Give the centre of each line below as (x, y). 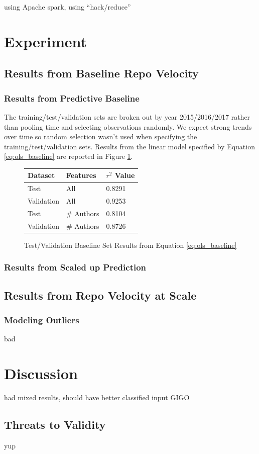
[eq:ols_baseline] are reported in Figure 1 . (69, 156)
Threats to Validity (55, 425)
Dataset (41, 175)
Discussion (41, 373)
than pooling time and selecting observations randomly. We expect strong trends (128, 126)
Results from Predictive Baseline (72, 98)
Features (81, 175)
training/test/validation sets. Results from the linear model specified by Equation (129, 146)
